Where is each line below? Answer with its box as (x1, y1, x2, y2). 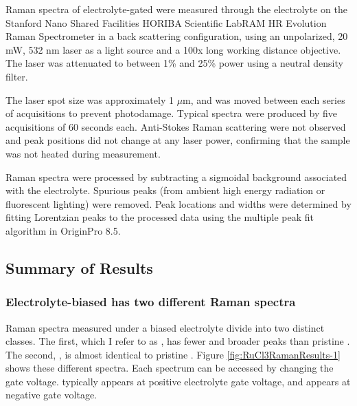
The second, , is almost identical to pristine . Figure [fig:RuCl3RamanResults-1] (5, 347, 341, 361)
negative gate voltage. (5, 387, 97, 402)
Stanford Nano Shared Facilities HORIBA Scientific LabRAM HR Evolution (5, 15, 327, 30)
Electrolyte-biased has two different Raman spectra (5, 293, 296, 310)
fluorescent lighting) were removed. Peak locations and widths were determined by (5, 196, 352, 211)
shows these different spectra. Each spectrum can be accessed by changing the (5, 361, 334, 375)
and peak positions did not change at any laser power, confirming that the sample (5, 133, 350, 147)
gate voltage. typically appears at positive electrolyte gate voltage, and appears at (5, 374, 351, 388)
